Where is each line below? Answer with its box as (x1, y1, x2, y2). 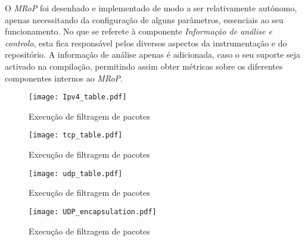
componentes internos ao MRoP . (5, 71, 123, 84)
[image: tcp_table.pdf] (29, 131, 123, 140)
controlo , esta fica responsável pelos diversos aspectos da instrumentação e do (5, 36, 287, 49)
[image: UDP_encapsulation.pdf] (29, 207, 157, 216)
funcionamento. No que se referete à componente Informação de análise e (5, 25, 272, 37)
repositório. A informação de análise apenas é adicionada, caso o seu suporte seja (5, 48, 301, 61)
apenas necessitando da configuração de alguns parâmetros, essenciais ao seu (5, 13, 284, 26)
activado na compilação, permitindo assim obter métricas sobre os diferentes (5, 60, 283, 72)
